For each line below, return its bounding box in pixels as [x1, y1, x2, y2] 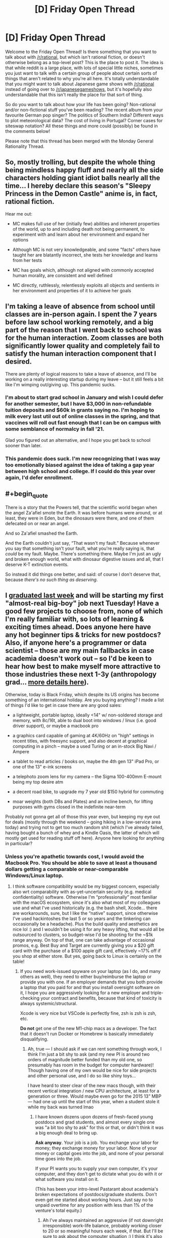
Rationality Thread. [5, 143, 44, 149]
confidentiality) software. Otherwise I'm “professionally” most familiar [12, 894, 157, 900]
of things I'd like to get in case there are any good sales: [5, 702, 122, 708]
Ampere [12, 748, 29, 754]
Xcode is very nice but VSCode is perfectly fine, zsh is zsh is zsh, [20, 1010, 156, 1016]
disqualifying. [20, 1036, 48, 1042]
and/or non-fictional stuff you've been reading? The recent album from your [5, 107, 163, 113]
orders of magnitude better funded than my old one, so [27, 1056, 142, 1062]
